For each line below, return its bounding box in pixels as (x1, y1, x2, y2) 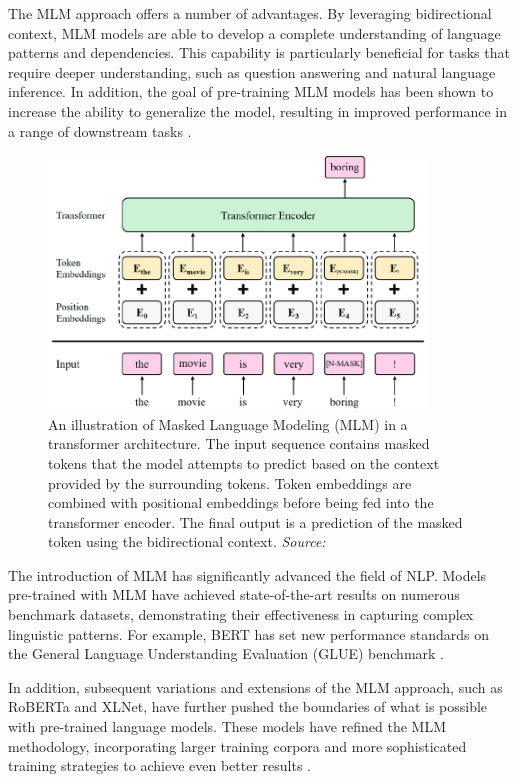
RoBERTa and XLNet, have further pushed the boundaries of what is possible (8, 696, 488, 717)
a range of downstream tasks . (8, 120, 192, 141)
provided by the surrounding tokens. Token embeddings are (48, 472, 412, 493)
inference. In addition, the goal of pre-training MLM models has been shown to (8, 81, 494, 102)
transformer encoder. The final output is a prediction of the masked (48, 511, 463, 532)
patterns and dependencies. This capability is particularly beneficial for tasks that (8, 42, 510, 63)
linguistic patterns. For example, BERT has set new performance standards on (8, 623, 489, 644)
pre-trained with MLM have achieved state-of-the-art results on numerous (8, 584, 460, 605)
